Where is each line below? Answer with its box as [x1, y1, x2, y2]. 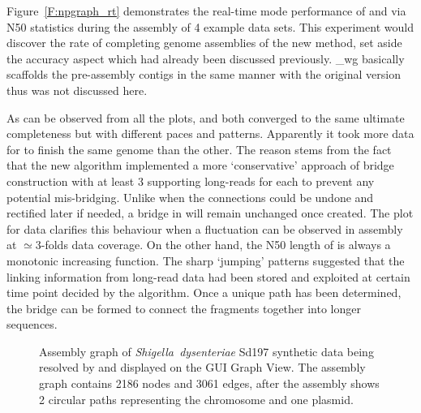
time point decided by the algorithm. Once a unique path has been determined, [6, 284, 402, 301]
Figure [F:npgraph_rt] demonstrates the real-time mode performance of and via [6, 2, 406, 19]
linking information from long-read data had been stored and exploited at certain [6, 268, 410, 285]
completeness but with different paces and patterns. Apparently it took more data [6, 125, 415, 142]
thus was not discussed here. [6, 81, 148, 98]
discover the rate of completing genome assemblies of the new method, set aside [6, 34, 402, 51]
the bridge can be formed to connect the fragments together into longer [6, 299, 361, 316]
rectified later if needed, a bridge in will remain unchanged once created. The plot [6, 204, 414, 222]
